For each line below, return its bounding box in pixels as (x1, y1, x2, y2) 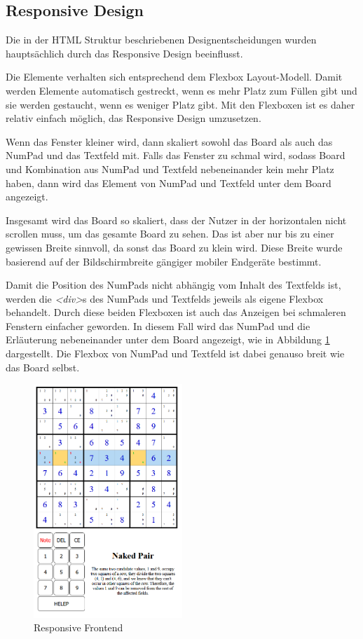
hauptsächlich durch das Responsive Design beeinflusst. (6, 46, 243, 60)
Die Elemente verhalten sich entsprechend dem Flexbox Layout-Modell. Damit (6, 69, 343, 84)
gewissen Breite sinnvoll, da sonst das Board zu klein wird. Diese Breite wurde (6, 240, 343, 254)
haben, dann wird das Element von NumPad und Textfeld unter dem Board (6, 175, 331, 190)
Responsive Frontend (34, 620, 123, 635)
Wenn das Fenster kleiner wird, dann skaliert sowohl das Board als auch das (6, 134, 333, 149)
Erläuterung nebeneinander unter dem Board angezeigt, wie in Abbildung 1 (6, 332, 330, 347)
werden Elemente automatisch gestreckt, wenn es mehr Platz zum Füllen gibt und (6, 83, 357, 97)
